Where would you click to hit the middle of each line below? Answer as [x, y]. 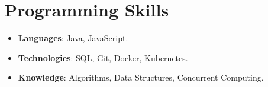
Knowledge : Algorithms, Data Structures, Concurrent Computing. [141, 77]
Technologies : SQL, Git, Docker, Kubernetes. [103, 57]
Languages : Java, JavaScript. [73, 38]
